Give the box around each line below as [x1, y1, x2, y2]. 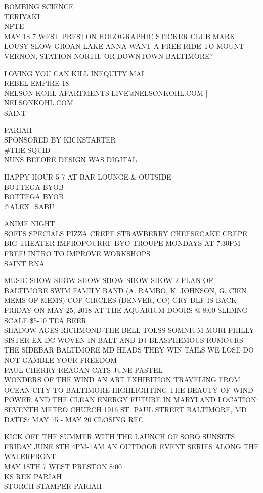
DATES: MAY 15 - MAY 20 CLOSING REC [4, 414, 144, 425]
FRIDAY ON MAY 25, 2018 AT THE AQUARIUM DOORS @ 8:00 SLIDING [4, 305, 248, 315]
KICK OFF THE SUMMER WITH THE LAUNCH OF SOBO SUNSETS [4, 431, 235, 442]
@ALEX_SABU [4, 201, 55, 212]
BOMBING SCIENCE [4, 1, 74, 11]
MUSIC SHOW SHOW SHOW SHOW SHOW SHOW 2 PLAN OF [4, 275, 213, 286]
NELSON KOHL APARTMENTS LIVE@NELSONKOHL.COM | [4, 87, 208, 98]
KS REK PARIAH [4, 471, 62, 481]
